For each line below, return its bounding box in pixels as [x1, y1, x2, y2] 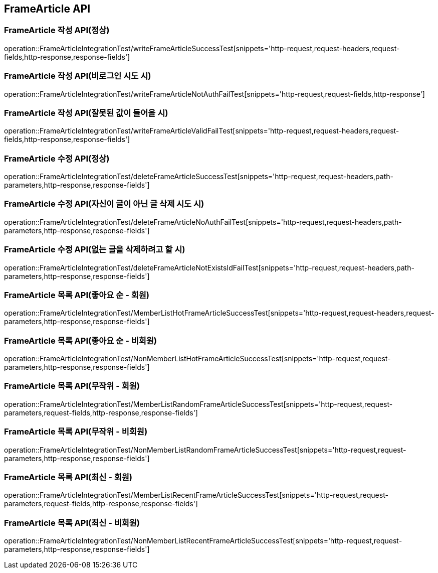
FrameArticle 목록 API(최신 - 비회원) [4, 517, 140, 528]
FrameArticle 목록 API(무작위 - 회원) [4, 381, 140, 391]
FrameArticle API [4, 3, 91, 15]
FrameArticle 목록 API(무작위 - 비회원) [4, 426, 148, 437]
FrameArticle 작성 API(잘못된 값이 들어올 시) [4, 107, 168, 118]
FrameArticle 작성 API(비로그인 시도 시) [4, 71, 151, 81]
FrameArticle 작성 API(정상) [4, 25, 110, 36]
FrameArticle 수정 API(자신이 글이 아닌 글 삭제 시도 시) [4, 199, 204, 209]
